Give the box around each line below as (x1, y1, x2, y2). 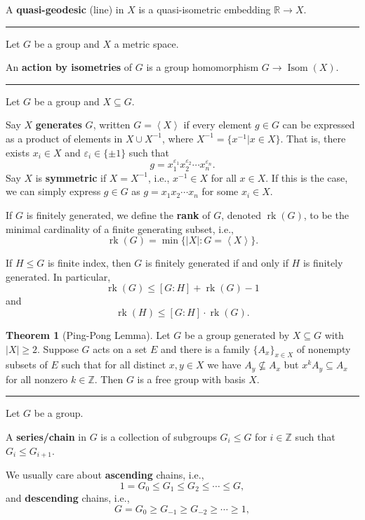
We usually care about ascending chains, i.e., (6, 467, 204, 482)
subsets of (6, 357, 48, 372)
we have (207, 357, 241, 372)
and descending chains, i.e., (6, 491, 130, 505)
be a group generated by (185, 327, 290, 342)
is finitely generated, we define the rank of (26, 207, 211, 222)
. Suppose (37, 341, 79, 356)
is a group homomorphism (146, 60, 259, 74)
